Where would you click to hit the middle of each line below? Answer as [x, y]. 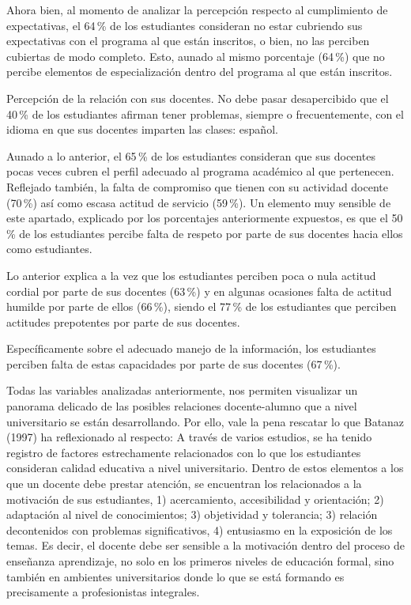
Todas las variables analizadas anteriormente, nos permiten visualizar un [182, 390]
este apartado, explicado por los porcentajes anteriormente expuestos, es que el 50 [205, 218]
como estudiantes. [49, 249]
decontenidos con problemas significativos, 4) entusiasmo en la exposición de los [200, 529]
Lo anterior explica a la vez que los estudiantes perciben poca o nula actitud [191, 275]
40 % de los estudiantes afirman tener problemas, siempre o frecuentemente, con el [205, 113]
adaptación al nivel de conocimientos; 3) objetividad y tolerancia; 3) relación [192, 514]
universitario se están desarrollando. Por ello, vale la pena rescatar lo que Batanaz [205, 421]
